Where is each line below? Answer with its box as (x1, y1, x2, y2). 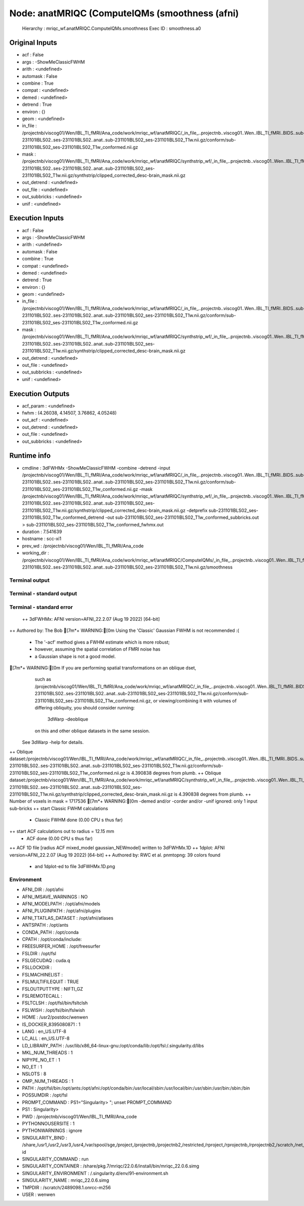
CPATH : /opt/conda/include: (22, 936, 82, 942)
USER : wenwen (22, 1191, 56, 1197)
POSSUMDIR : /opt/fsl (22, 1092, 68, 1098)
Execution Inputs (9, 214, 64, 222)
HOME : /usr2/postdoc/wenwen (22, 1014, 88, 1021)
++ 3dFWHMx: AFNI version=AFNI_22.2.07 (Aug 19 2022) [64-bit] (22, 616, 160, 622)
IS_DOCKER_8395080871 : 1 (22, 1021, 81, 1027)
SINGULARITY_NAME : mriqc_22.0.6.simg (22, 1177, 109, 1183)
